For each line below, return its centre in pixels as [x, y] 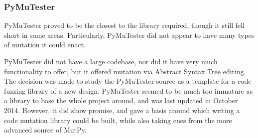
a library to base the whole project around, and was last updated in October [121, 100]
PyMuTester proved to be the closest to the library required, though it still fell [124, 25]
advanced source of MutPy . [45, 130]
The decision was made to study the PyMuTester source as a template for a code [128, 81]
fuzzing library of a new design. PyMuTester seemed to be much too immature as [129, 90]
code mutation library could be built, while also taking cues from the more [118, 120]
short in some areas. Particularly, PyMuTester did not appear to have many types [129, 35]
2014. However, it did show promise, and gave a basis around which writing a [122, 110]
